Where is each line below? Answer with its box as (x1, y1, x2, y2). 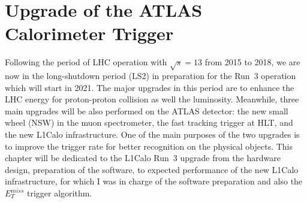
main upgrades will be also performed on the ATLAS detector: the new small (5, 104, 288, 117)
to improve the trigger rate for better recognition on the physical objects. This (5, 140, 293, 152)
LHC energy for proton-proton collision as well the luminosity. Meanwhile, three (5, 93, 299, 105)
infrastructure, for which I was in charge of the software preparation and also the (5, 175, 303, 187)
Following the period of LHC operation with (5, 56, 167, 68)
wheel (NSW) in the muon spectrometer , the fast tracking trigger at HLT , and (5, 116, 293, 129)
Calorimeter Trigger (5, 21, 174, 46)
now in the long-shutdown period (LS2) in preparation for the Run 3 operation (5, 69, 296, 82)
